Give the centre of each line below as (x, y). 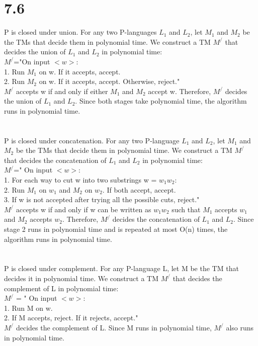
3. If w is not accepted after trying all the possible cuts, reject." (102, 199)
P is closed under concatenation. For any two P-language (92, 140)
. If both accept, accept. (139, 189)
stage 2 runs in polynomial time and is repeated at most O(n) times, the (116, 229)
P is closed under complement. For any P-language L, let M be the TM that (121, 268)
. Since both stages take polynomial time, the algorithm (161, 101)
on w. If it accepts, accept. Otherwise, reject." (109, 81)
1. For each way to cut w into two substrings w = (80, 180)
